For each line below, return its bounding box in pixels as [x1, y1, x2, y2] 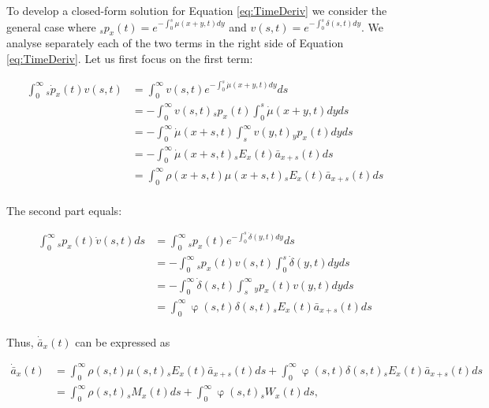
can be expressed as [75, 333, 170, 350]
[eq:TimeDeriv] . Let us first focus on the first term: [6, 50, 253, 66]
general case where [6, 18, 96, 35]
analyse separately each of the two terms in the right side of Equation [6, 35, 344, 51]
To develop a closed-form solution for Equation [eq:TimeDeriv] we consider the [6, 2, 387, 18]
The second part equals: [6, 202, 122, 218]
